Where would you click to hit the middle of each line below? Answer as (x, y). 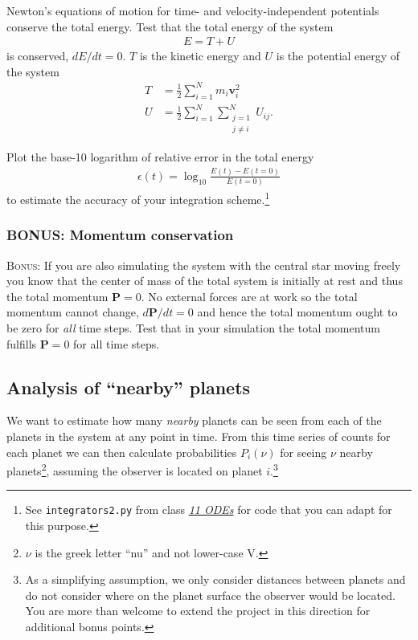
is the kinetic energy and (200, 56)
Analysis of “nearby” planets (129, 387)
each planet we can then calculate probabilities (122, 452)
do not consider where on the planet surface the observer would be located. (210, 595)
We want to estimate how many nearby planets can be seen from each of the (194, 420)
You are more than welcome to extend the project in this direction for (198, 611)
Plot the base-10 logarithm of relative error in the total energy (160, 156)
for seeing (303, 452)
